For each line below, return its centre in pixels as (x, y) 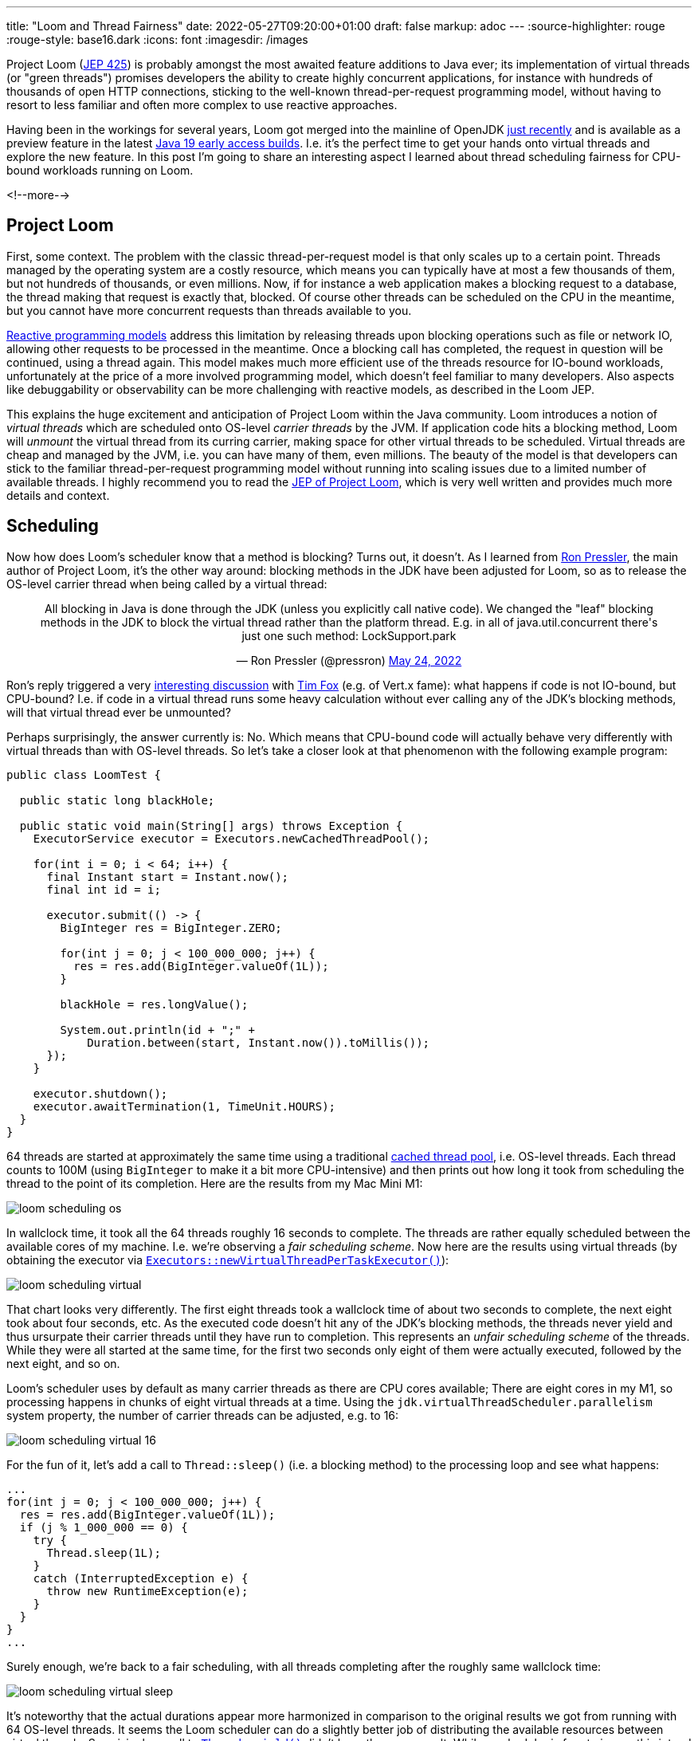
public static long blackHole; (117, 800)
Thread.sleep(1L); (104, 1552)
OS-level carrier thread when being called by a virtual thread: (167, 584)
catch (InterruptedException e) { (141, 1578)
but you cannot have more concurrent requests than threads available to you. (209, 310)
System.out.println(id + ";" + (157, 1030)
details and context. (58, 495)
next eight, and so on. (63, 1363)
